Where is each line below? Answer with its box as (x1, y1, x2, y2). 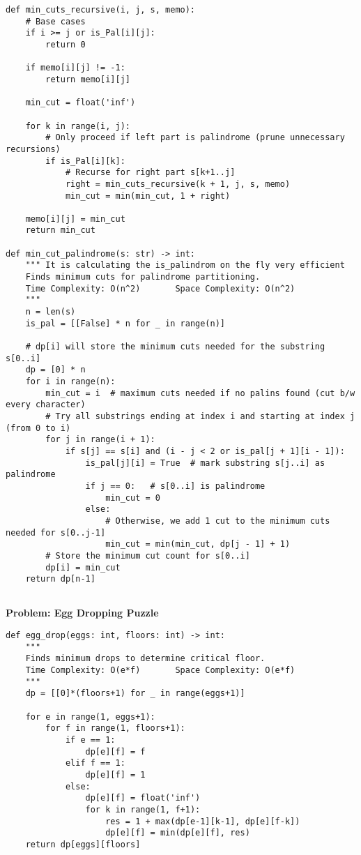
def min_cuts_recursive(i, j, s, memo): (6, 5, 196, 15)
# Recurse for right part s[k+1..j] (65, 167, 236, 178)
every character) (6, 400, 86, 410)
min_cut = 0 (105, 492, 160, 503)
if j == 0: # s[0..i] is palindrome (85, 481, 266, 491)
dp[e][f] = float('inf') (85, 793, 201, 803)
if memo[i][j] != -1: (25, 63, 125, 73)
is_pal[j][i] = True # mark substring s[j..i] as (85, 457, 325, 468)
